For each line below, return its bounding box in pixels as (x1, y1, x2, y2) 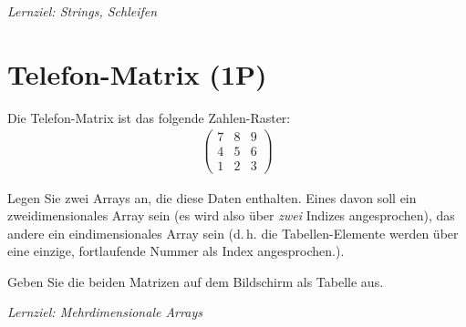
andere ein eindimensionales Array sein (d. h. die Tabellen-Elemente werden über (7, 223, 459, 242)
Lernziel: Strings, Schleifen (7, 2, 158, 20)
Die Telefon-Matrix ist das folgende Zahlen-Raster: (7, 107, 291, 127)
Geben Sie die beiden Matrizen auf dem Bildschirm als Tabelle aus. (7, 271, 384, 291)
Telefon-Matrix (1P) (7, 55, 267, 92)
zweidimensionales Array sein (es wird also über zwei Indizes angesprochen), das (7, 206, 455, 225)
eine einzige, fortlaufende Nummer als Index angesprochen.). (7, 241, 345, 261)
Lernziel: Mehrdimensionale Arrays (7, 302, 202, 322)
